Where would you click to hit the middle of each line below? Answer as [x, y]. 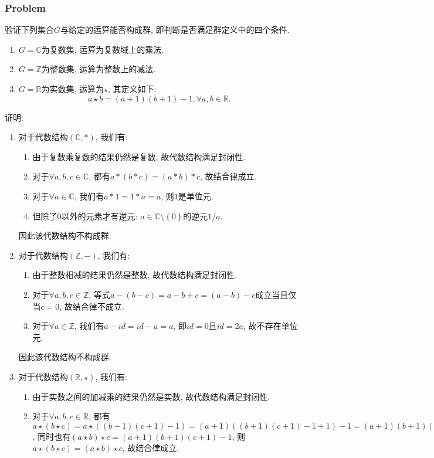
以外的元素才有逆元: [99, 216]
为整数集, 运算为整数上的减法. [99, 69]
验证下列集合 [29, 30]
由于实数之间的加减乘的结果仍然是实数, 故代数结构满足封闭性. [151, 396]
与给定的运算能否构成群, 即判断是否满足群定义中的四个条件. [175, 30]
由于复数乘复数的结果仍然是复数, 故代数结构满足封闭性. [139, 156]
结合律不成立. [98, 306]
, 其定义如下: [132, 89]
